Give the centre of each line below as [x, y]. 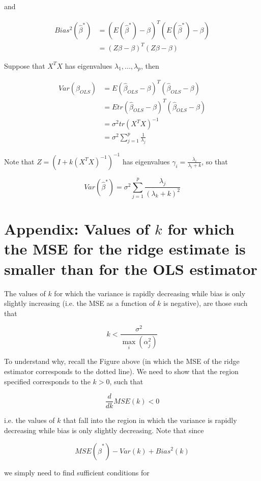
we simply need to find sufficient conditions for [77, 472]
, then [150, 65]
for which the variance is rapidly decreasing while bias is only [150, 293]
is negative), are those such [206, 303]
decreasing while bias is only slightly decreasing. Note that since [104, 430]
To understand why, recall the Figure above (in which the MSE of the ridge [122, 361]
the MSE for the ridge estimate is [125, 249]
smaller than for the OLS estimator [131, 268]
